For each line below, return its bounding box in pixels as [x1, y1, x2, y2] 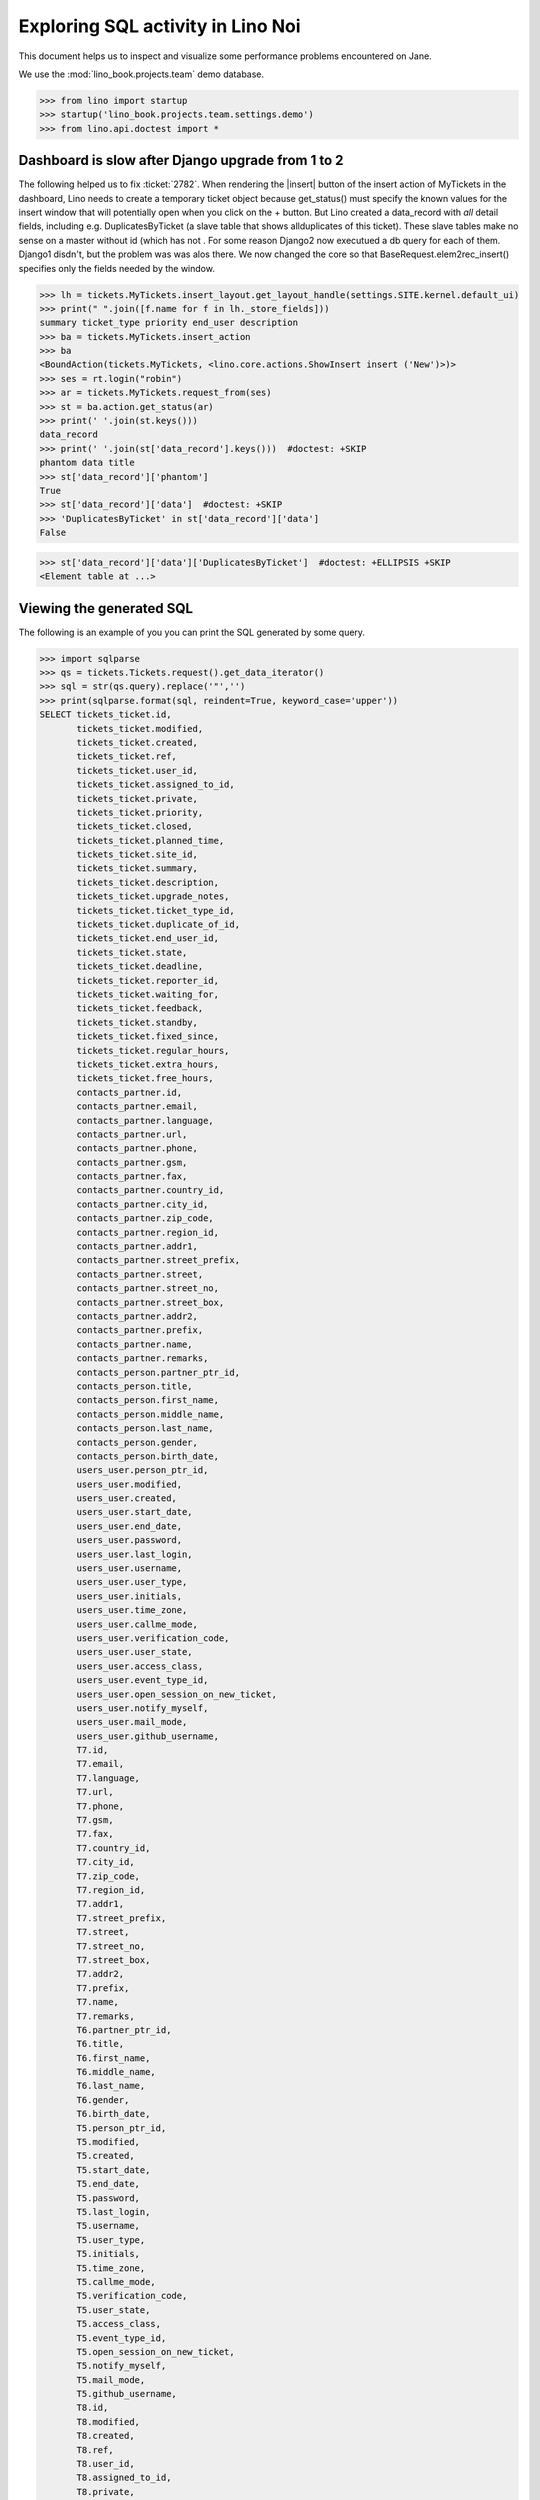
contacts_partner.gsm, [76, 1156, 188, 1168]
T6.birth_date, [76, 2108, 151, 2120]
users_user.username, [76, 1563, 183, 1574]
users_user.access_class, [76, 1660, 204, 1672]
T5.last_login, [76, 2206, 151, 2217]
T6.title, [76, 2038, 125, 2050]
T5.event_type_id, [76, 2332, 167, 2344]
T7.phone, [76, 1800, 125, 1812]
